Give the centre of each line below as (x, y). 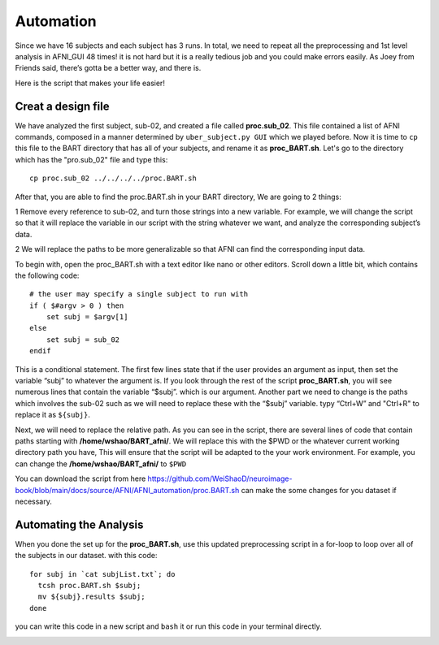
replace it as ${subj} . (53, 415)
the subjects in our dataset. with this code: (86, 556)
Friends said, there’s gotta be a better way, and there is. (108, 68)
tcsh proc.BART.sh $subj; (89, 586)
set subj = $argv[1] (87, 317)
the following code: (47, 275)
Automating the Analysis (79, 524)
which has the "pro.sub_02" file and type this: (91, 159)
